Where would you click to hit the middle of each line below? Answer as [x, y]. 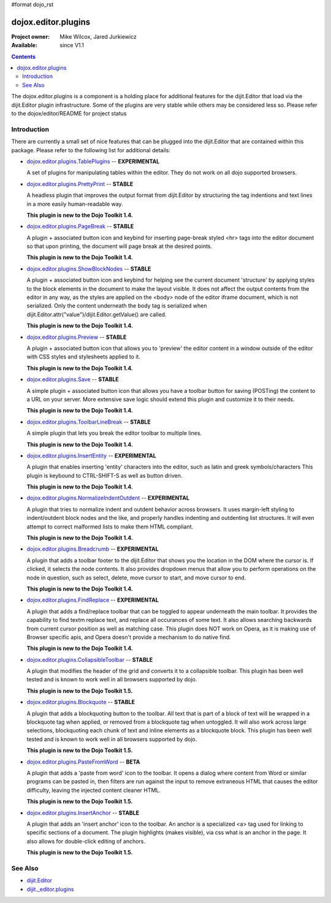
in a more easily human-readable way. [75, 204]
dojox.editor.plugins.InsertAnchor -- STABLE [83, 813]
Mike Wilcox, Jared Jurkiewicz [98, 36]
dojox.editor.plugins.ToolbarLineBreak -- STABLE [89, 422]
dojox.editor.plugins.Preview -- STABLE [77, 337]
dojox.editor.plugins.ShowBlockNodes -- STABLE [89, 269]
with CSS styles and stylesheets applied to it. [84, 357]
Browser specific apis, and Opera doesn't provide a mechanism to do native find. [129, 637]
